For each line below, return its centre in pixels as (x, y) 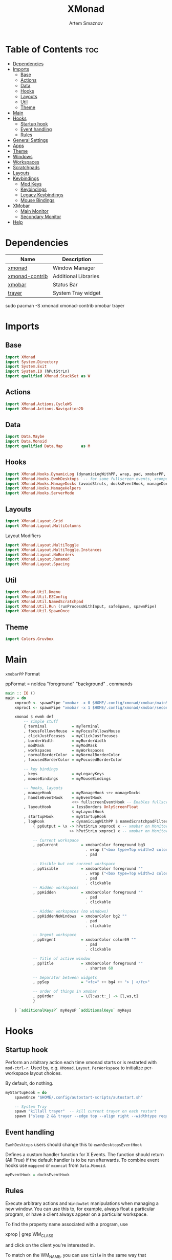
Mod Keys (31, 184)
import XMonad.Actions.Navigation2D (44, 409)
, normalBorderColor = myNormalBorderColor (72, 755)
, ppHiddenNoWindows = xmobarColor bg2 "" (80, 916)
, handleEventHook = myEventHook (63, 797)
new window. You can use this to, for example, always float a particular (80, 1209)
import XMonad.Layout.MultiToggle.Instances (53, 550)
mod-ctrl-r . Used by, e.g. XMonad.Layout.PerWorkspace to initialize (74, 1068)
